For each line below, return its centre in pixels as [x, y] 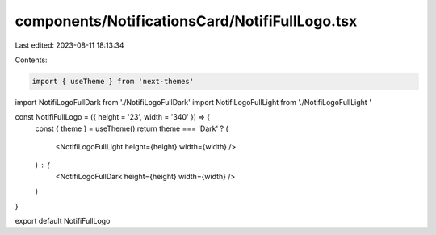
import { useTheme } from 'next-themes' [113, 81]
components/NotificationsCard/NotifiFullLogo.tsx [186, 21]
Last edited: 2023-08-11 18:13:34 [69, 45]
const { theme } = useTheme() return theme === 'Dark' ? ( [132, 128]
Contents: [31, 60]
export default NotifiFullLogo [63, 221]
